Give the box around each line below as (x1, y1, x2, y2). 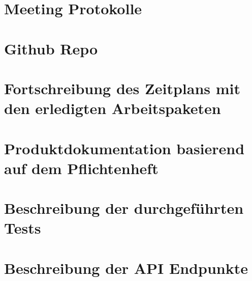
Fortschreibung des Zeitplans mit (4, 77, 240, 98)
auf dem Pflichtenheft (4, 157, 159, 178)
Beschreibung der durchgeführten (4, 198, 244, 218)
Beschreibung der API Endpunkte (4, 257, 248, 278)
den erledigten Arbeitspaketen (4, 98, 221, 119)
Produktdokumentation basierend (4, 137, 245, 158)
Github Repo (4, 38, 98, 59)
